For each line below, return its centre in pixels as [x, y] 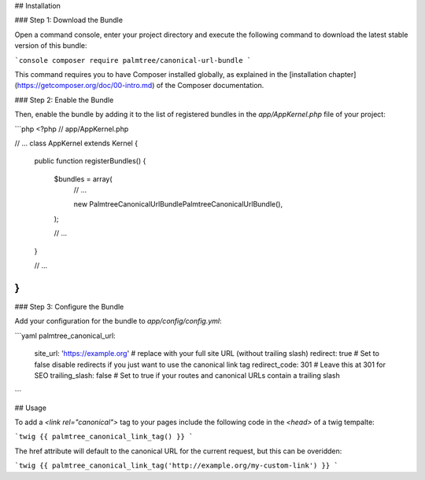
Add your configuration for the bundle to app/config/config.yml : [118, 321]
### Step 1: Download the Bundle [69, 20]
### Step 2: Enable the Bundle [64, 100]
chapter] [342, 74]
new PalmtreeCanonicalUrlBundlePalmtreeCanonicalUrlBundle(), [178, 204]
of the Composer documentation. [210, 86]
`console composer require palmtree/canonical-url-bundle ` [133, 60]
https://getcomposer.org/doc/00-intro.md [85, 86]
